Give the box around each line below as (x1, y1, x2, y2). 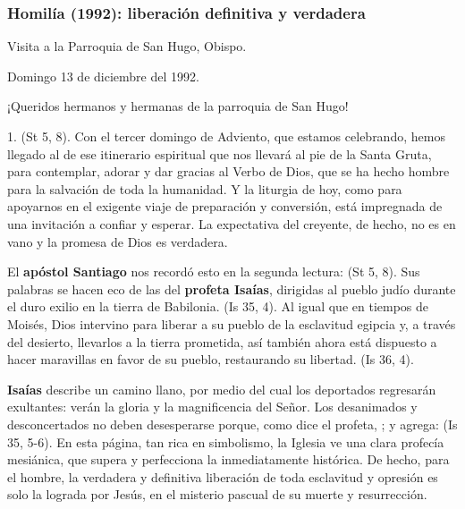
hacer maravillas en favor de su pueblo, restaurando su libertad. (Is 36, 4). (7, 350, 414, 369)
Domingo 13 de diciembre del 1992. (7, 66, 199, 85)
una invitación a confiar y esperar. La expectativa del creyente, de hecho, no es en (7, 214, 456, 233)
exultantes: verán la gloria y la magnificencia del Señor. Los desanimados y (7, 397, 418, 416)
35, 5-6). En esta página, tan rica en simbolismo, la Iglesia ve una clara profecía (7, 432, 444, 451)
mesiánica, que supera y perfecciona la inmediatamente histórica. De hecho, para (7, 450, 450, 469)
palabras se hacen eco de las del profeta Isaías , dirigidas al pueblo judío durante (7, 279, 456, 298)
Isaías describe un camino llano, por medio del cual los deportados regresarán (7, 379, 436, 398)
